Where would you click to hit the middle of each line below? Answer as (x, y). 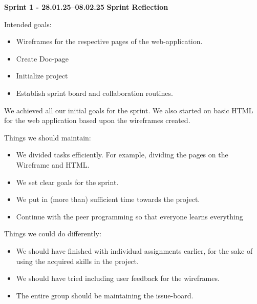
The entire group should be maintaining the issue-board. (105, 295)
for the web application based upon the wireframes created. (97, 120)
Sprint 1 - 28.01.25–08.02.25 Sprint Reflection (86, 7)
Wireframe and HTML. (53, 164)
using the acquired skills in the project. (77, 261)
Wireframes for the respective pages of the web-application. (109, 41)
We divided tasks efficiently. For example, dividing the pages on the (122, 155)
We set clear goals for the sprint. (67, 182)
